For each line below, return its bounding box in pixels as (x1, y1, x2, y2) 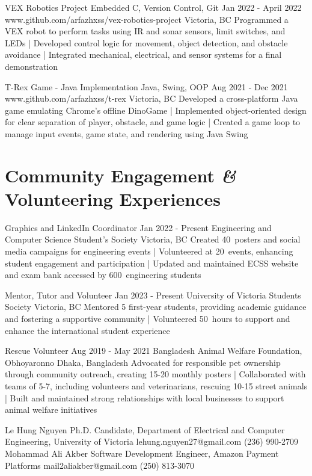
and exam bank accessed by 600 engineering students (5, 268, 201, 281)
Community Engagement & (5, 162, 236, 188)
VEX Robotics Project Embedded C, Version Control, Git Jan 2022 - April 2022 (5, 1, 302, 13)
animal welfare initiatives (5, 403, 97, 416)
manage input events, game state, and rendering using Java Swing (5, 127, 248, 140)
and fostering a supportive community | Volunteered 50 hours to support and (5, 312, 290, 324)
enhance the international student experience (5, 324, 170, 336)
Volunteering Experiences (5, 186, 221, 211)
